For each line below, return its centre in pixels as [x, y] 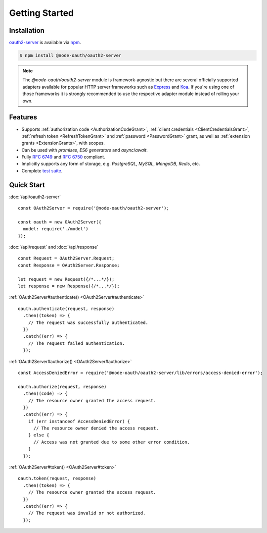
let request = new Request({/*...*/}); [66, 279]
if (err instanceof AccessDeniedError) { [79, 421]
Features [23, 117]
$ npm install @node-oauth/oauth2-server [70, 55]
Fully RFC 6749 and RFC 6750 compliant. [64, 157]
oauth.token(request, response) [57, 479]
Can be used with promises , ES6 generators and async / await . [85, 150]
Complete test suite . [42, 170]
